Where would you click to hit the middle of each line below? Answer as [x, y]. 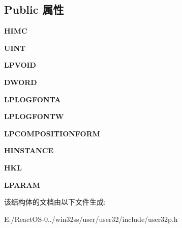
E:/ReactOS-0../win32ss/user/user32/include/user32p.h [91, 219]
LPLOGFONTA [33, 99]
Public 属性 [34, 9]
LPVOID [20, 65]
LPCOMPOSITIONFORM [52, 133]
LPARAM [22, 184]
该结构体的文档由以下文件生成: [55, 202]
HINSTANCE [29, 150]
